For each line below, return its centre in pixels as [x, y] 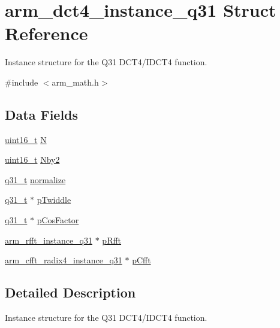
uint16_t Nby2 [32, 160]
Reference [46, 33]
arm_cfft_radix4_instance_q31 [64, 260]
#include [22, 82]
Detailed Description [70, 292]
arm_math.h [75, 82]
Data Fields [42, 114]
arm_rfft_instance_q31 [49, 240]
